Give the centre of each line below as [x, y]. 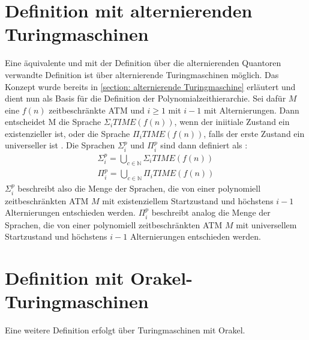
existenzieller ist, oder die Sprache [67, 133]
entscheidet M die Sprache [53, 122]
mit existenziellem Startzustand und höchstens [188, 200]
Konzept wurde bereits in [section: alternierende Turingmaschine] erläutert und [150, 86]
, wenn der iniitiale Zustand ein [232, 122]
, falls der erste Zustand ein [254, 133]
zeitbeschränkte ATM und [97, 110]
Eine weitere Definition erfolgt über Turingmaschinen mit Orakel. [125, 330]
